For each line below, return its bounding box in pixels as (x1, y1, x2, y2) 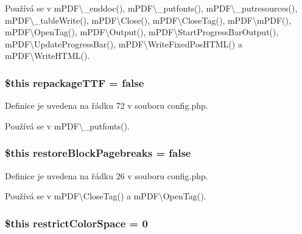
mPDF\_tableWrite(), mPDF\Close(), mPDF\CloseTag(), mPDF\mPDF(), (5, 13, 291, 26)
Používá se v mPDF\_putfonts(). (5, 119, 130, 132)
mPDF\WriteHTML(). (5, 49, 90, 62)
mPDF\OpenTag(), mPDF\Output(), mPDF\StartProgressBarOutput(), (5, 26, 279, 38)
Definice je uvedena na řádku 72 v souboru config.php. (5, 99, 208, 112)
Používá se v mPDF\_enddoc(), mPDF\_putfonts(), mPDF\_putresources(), (5, 2, 298, 14)
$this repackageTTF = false (5, 75, 144, 90)
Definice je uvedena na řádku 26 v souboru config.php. (5, 169, 208, 182)
